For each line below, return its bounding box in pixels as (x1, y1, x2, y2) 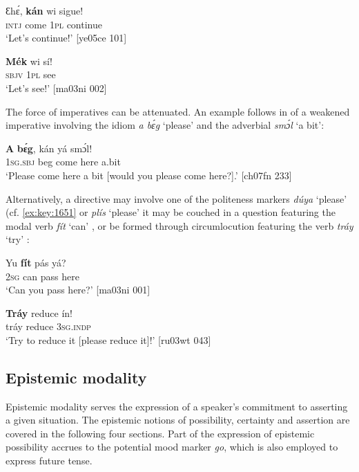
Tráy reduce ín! (6, 305, 72, 320)
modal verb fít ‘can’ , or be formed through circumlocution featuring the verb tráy (6, 218, 353, 233)
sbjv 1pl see (6, 67, 56, 82)
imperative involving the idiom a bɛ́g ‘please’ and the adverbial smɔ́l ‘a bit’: (6, 118, 324, 132)
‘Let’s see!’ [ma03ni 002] (6, 80, 107, 95)
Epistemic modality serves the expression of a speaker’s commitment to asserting (6, 399, 348, 413)
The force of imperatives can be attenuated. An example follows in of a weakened (6, 104, 350, 118)
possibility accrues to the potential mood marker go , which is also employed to (6, 439, 338, 454)
